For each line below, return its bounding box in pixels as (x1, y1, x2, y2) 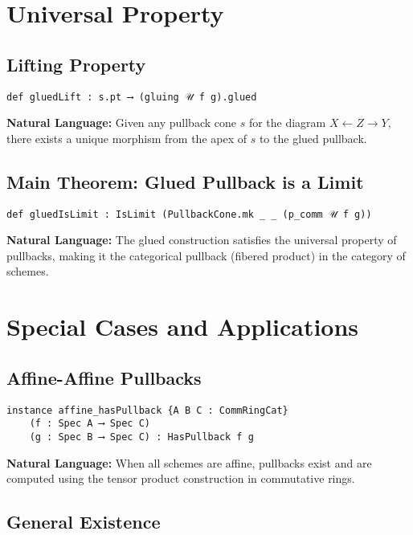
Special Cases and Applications (6, 310, 359, 343)
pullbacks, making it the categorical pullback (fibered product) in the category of (6, 247, 406, 263)
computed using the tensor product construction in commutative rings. (6, 470, 355, 487)
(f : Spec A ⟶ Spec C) (29, 418, 150, 430)
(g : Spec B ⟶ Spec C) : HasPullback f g (29, 431, 254, 443)
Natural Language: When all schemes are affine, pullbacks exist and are (6, 454, 372, 471)
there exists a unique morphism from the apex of (6, 129, 247, 146)
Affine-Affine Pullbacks (6, 365, 202, 390)
